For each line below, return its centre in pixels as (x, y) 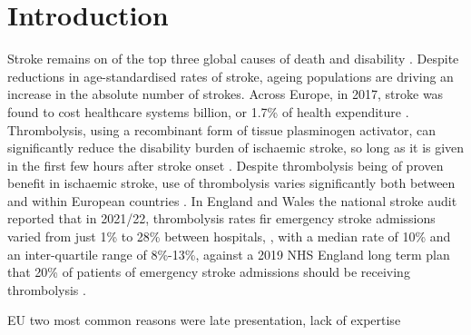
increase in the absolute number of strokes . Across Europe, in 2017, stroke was (226, 94)
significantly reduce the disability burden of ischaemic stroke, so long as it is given (236, 148)
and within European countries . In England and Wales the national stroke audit (232, 200)
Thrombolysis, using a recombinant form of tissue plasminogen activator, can (221, 129)
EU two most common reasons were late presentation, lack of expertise (204, 320)
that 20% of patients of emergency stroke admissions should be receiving (209, 272)
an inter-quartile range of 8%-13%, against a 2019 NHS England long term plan (229, 254)
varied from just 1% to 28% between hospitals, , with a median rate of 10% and (229, 236)
